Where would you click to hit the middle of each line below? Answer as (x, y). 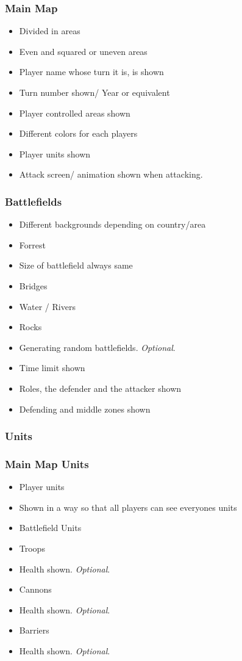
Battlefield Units (50, 528)
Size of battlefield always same (76, 265)
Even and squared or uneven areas (83, 51)
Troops (32, 548)
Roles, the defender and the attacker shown (100, 388)
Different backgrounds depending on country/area (112, 224)
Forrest (32, 244)
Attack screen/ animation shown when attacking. (111, 174)
